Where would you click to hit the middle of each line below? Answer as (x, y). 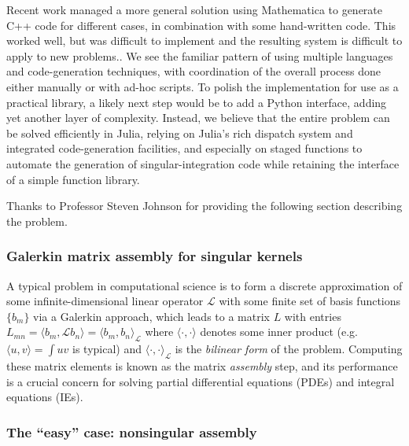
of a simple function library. (73, 179)
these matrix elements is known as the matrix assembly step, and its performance (202, 365)
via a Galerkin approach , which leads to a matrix (151, 316)
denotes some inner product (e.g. (279, 332)
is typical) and (107, 349)
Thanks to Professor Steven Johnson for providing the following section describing (204, 206)
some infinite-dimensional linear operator (105, 301)
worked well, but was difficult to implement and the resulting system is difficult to (204, 41)
